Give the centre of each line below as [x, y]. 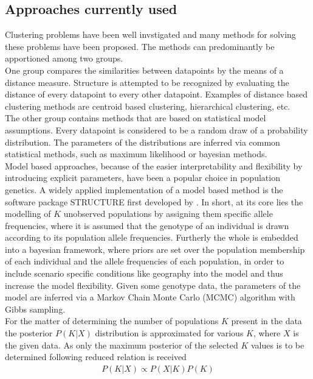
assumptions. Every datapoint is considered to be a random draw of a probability [156, 129]
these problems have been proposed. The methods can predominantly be [140, 46]
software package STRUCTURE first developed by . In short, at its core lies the [154, 201]
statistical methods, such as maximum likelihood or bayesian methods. [136, 154]
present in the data [267, 321]
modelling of [28, 214]
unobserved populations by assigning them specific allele [168, 214]
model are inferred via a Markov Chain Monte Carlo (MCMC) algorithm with [150, 297]
